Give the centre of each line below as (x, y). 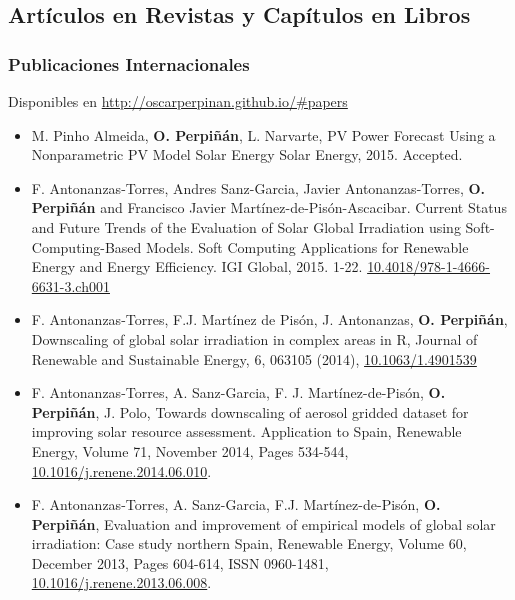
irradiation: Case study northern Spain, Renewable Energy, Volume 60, (249, 543)
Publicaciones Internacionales (129, 63)
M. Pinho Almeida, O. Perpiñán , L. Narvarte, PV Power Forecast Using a (263, 134)
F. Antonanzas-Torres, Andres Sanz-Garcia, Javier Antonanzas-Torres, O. (258, 187)
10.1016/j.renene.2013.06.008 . (121, 582)
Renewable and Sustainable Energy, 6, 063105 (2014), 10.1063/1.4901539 (254, 358)
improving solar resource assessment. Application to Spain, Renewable (246, 431)
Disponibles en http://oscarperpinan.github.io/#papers (178, 101)
